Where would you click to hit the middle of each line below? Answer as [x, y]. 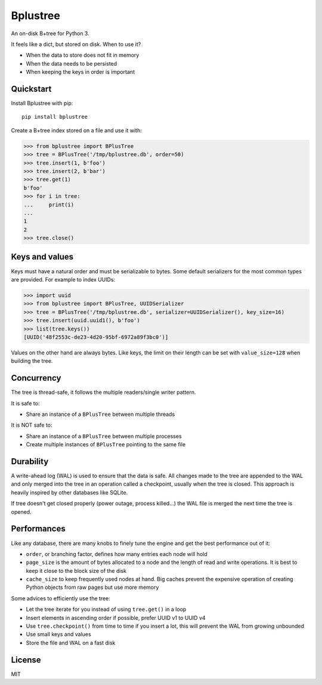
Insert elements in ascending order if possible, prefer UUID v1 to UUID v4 [116, 618]
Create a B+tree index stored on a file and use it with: [77, 130]
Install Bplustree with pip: [42, 103]
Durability [30, 462]
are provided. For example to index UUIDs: [63, 279]
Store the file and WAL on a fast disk [71, 643]
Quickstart [31, 89]
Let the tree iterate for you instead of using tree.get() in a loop [106, 609]
